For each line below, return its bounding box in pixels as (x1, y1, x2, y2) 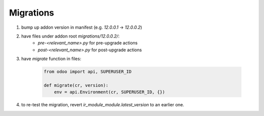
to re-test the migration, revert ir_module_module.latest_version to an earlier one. (21, 102, 184, 108)
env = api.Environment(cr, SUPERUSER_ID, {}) (54, 89, 165, 95)
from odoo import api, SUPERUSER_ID (44, 69, 132, 75)
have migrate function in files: (21, 56, 82, 62)
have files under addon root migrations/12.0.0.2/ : (21, 33, 120, 39)
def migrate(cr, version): (44, 82, 109, 88)
